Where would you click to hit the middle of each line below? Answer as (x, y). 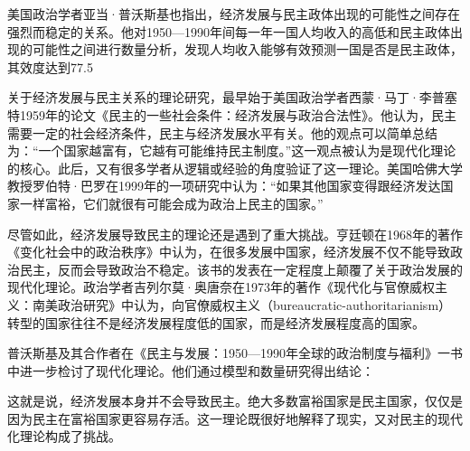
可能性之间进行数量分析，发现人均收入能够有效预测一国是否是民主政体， (247, 49)
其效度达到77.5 (50, 66)
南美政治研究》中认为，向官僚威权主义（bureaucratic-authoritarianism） (242, 304)
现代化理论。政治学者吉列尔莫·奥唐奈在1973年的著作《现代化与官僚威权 (221, 287)
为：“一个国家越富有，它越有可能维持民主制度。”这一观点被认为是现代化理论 (232, 150)
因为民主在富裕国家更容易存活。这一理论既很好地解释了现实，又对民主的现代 (235, 418)
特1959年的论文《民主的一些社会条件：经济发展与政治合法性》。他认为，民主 (232, 114)
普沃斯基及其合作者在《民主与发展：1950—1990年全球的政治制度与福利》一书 (235, 353)
